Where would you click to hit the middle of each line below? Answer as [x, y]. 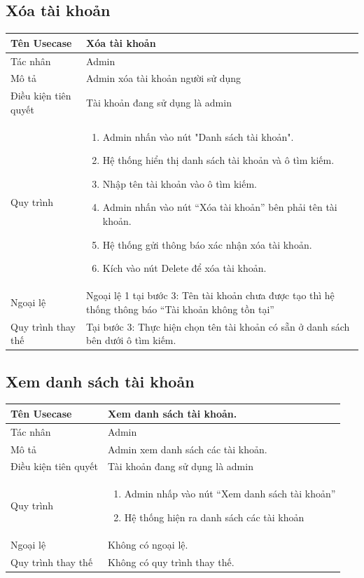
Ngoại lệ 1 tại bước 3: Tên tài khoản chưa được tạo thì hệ [210, 295]
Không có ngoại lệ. [148, 544]
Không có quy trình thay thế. [171, 562]
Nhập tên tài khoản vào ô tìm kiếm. [180, 183]
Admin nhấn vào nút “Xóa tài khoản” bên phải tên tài [220, 207]
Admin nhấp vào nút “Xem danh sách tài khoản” [230, 494]
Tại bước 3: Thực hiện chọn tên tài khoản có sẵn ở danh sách [218, 326]
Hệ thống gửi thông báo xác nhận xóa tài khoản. [207, 244]
